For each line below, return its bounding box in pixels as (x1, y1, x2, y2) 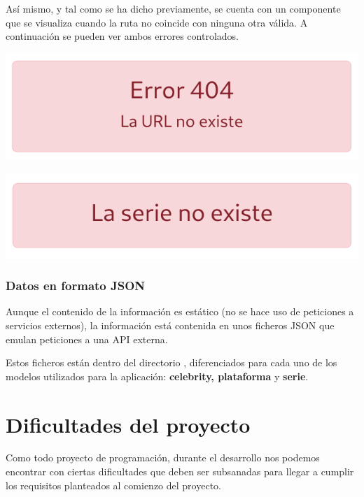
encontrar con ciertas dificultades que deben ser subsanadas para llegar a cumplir (6, 464, 354, 479)
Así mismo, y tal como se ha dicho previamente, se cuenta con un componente (6, 1, 341, 15)
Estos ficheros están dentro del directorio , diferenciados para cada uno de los (6, 355, 337, 370)
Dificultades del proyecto (6, 410, 251, 438)
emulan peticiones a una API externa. (6, 331, 168, 346)
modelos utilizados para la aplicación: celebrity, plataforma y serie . (6, 368, 309, 383)
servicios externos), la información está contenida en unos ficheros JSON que (6, 317, 335, 332)
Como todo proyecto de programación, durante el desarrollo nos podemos (6, 450, 320, 465)
